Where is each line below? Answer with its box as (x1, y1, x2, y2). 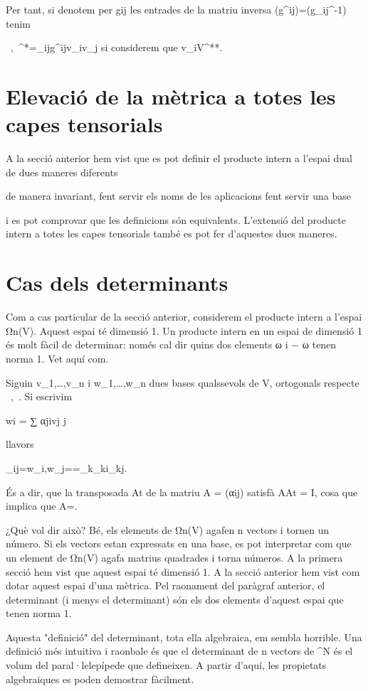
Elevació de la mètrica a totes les (6, 81, 336, 110)
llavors (6, 436, 34, 451)
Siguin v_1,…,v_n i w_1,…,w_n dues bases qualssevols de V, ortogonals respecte (6, 375, 359, 390)
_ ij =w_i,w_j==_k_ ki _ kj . (6, 460, 127, 475)
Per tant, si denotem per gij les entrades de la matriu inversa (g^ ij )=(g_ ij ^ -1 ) (6, 2, 347, 16)
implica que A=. (6, 498, 78, 513)
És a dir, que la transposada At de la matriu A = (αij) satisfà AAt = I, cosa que (6, 484, 358, 499)
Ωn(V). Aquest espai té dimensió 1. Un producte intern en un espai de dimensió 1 (6, 323, 362, 338)
